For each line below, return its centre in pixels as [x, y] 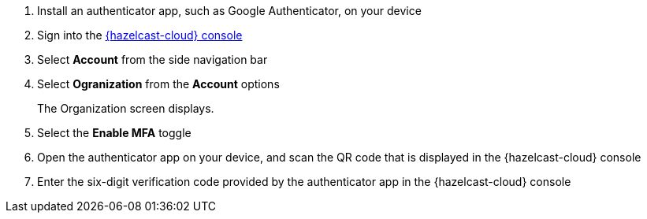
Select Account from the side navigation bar [152, 59]
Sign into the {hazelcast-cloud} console [140, 35]
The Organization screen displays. [126, 108]
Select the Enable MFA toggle [114, 133]
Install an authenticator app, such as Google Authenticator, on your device [229, 11]
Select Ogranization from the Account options [158, 84]
